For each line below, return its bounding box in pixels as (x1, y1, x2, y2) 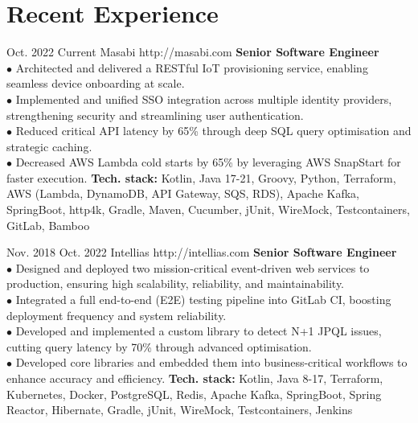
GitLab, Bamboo (6, 216, 90, 233)
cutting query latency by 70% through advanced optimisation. (6, 338, 312, 355)
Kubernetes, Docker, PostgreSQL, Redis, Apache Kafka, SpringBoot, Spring (6, 385, 382, 402)
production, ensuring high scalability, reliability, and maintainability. (6, 275, 345, 292)
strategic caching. (6, 138, 92, 154)
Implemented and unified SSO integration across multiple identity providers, (15, 90, 392, 107)
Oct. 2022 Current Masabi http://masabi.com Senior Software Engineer (6, 43, 379, 60)
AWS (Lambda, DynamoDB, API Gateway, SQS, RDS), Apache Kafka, (6, 185, 359, 202)
